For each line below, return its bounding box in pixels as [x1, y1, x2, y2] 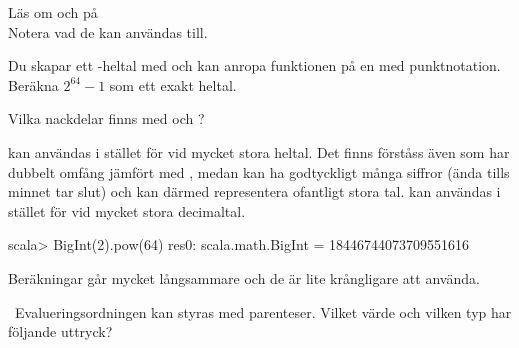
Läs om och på [8, 2, 98, 22]
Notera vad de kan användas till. [8, 21, 208, 42]
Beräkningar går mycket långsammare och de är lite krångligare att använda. [8, 267, 480, 288]
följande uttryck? [8, 321, 113, 342]
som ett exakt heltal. [109, 74, 237, 95]
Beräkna [8, 74, 59, 95]
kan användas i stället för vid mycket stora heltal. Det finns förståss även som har [8, 141, 510, 162]
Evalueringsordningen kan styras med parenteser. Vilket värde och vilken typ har [14, 301, 512, 322]
